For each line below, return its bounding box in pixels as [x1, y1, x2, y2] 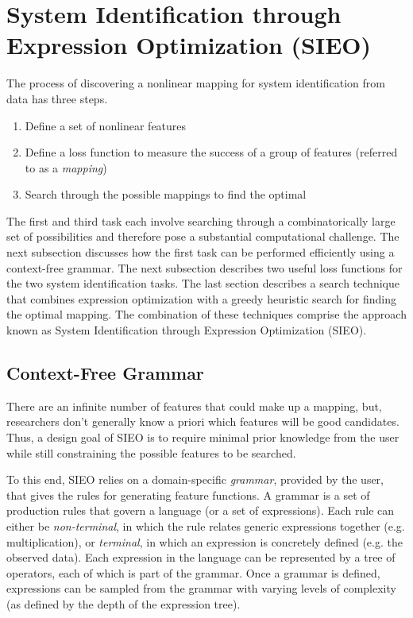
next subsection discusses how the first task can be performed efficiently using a [6, 244, 395, 261]
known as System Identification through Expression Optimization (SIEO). [6, 322, 367, 338]
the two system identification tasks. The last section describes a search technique [6, 275, 399, 292]
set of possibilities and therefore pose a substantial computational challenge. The [6, 228, 399, 245]
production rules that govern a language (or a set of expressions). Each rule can [6, 502, 395, 519]
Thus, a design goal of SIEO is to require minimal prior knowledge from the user [6, 429, 399, 446]
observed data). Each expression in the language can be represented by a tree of [6, 549, 396, 566]
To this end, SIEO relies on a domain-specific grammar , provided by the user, [6, 471, 384, 488]
